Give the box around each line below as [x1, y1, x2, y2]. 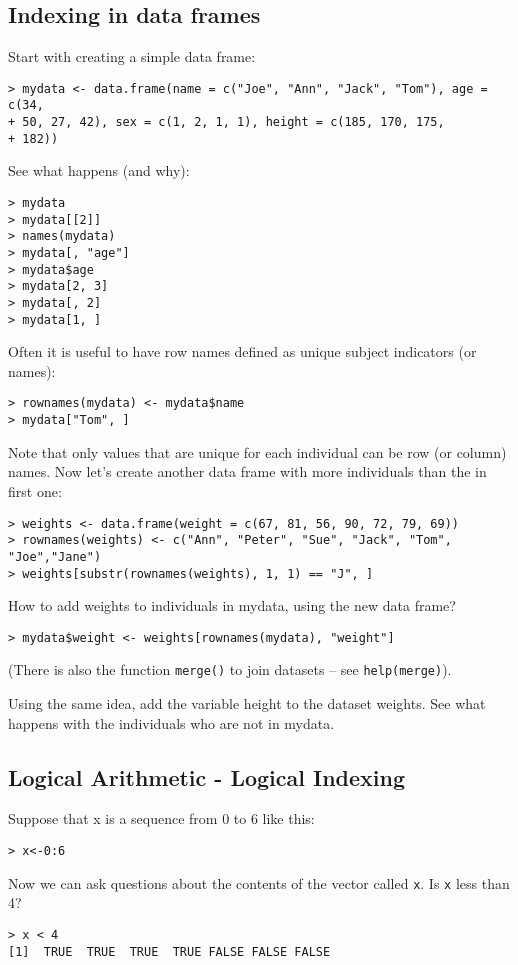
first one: [8, 480, 62, 501]
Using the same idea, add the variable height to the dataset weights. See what [8, 693, 486, 714]
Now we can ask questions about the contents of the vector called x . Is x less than [8, 872, 510, 893]
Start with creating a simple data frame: [8, 46, 256, 67]
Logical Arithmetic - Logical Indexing [8, 761, 406, 792]
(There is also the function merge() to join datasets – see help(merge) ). [8, 659, 452, 680]
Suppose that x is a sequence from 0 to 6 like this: [8, 808, 315, 829]
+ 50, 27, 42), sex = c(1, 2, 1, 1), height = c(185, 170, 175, [8, 115, 445, 130]
